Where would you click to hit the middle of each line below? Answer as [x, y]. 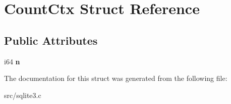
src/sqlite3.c [23, 95]
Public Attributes [51, 40]
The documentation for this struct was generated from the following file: [116, 78]
